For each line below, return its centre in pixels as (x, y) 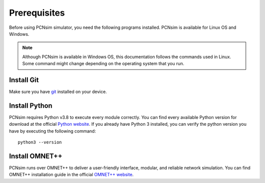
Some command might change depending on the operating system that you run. (103, 64)
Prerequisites (37, 13)
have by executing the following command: (53, 131)
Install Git (24, 80)
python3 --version (40, 142)
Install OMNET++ (36, 156)
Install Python (31, 105)
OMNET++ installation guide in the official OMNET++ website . (71, 175)
